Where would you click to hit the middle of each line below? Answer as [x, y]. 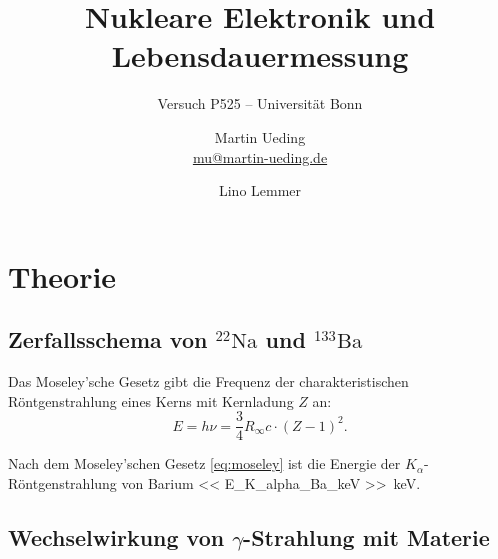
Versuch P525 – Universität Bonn [260, 103]
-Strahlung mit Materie [366, 536]
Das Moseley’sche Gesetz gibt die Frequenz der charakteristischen [208, 381]
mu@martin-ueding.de [260, 156]
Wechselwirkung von [116, 536]
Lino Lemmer [260, 190]
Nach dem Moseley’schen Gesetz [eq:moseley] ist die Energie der [204, 463]
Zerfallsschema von [108, 339]
